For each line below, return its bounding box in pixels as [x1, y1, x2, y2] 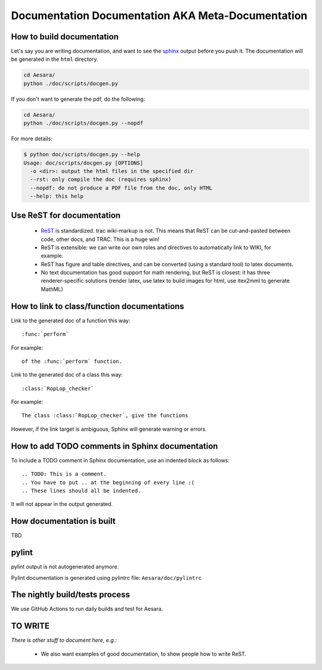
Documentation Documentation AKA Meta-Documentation [11, 9, 308, 22]
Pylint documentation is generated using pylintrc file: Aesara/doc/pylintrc [11, 574, 202, 581]
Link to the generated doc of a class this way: [11, 371, 123, 378]
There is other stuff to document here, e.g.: [11, 637, 117, 644]
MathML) [41, 285, 64, 292]
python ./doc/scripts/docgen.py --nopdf [23, 120, 143, 126]
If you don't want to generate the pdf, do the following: [11, 95, 145, 103]
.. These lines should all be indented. [21, 487, 141, 494]
